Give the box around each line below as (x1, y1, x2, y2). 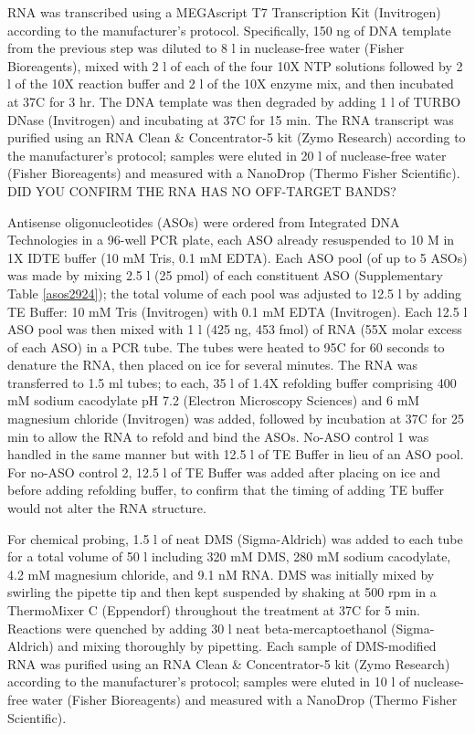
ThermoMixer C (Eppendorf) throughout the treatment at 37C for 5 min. (7, 601, 420, 619)
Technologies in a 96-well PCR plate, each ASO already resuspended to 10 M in (7, 230, 455, 249)
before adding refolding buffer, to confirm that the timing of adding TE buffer (7, 480, 445, 499)
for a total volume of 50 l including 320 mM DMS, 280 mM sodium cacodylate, (7, 547, 451, 566)
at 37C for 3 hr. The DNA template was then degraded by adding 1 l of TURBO (7, 91, 461, 110)
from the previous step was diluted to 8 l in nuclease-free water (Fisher (7, 38, 405, 58)
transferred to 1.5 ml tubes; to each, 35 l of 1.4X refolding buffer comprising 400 (7, 372, 457, 392)
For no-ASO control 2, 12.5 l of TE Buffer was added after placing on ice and (7, 462, 441, 481)
